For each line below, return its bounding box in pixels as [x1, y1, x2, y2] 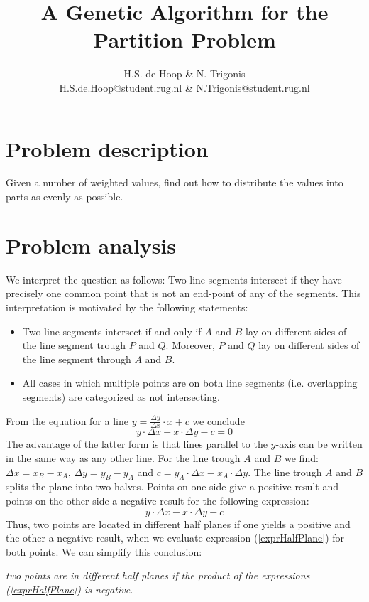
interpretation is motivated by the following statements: [6, 299, 248, 314]
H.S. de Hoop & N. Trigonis [123, 66, 246, 81]
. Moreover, [165, 338, 215, 353]
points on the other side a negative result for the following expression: [6, 493, 309, 507]
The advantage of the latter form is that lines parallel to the [6, 436, 268, 451]
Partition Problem [93, 25, 276, 54]
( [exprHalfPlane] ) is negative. [6, 581, 133, 596]
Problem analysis [6, 230, 176, 259]
